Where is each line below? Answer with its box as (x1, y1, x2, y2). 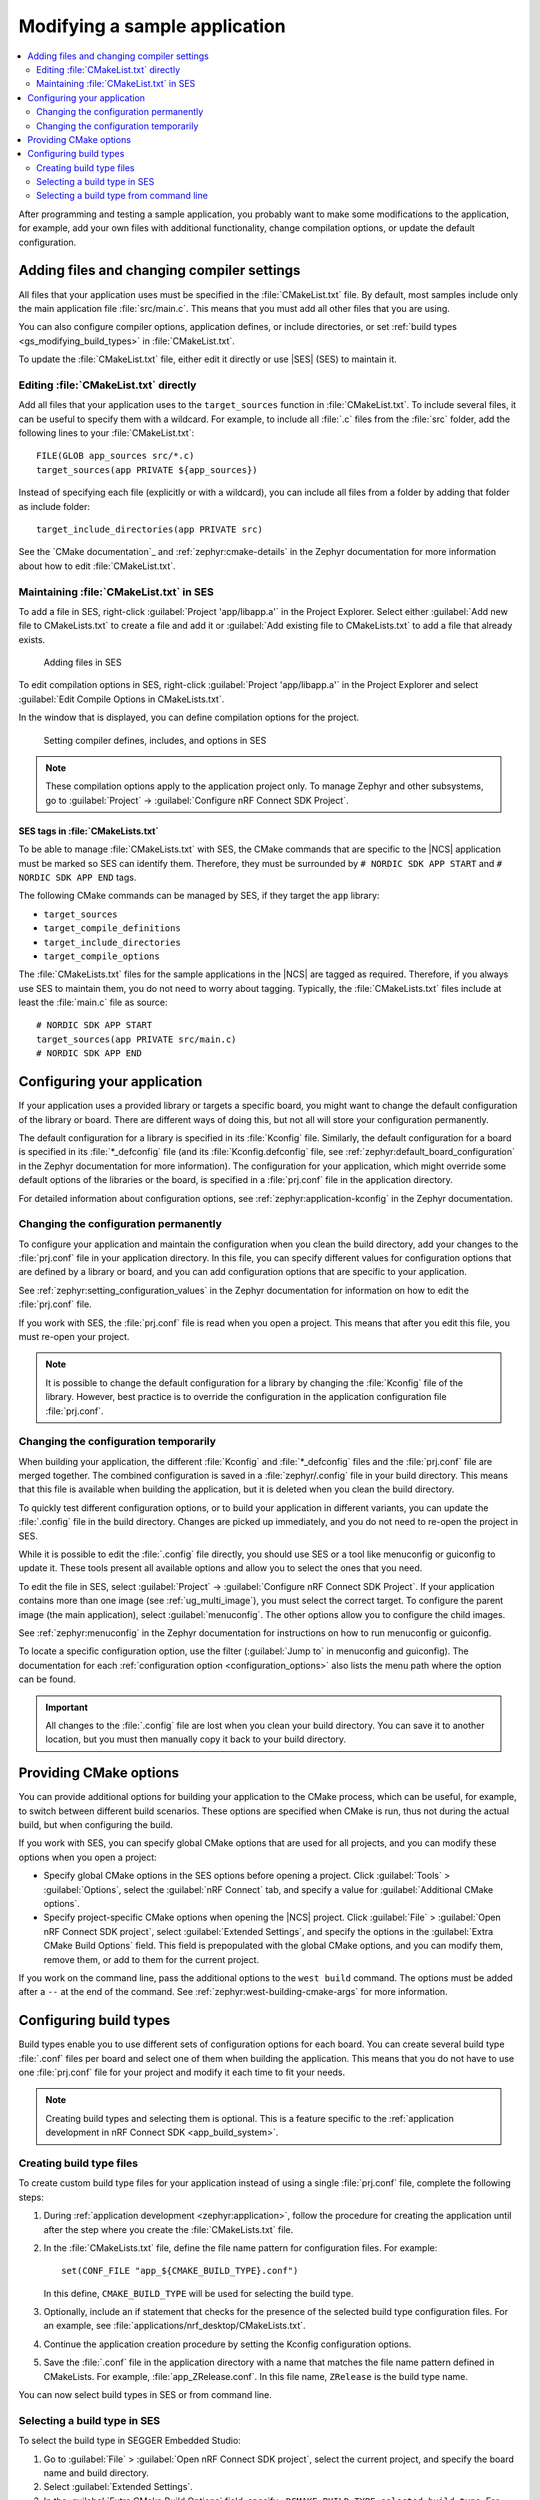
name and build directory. (43, 2466, 150, 2479)
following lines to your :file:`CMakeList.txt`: (18, 427, 195, 439)
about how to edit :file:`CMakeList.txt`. (18, 560, 176, 572)
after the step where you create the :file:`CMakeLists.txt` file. (43, 2223, 294, 2235)
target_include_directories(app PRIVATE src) (36, 523, 264, 535)
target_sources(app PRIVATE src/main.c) (36, 1033, 237, 1045)
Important (45, 1701, 89, 1713)
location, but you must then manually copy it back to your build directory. (45, 1733, 347, 1745)
